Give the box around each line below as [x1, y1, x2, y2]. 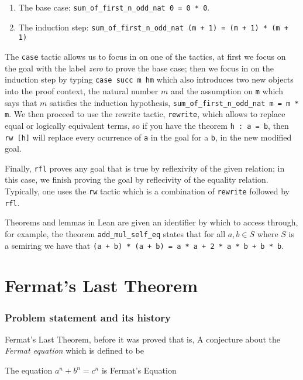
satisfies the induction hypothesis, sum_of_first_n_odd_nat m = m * [50, 96, 299, 108]
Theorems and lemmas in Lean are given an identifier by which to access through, [5, 216, 298, 228]
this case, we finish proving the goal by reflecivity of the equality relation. [5, 173, 268, 186]
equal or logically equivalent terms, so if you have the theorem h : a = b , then [5, 119, 289, 131]
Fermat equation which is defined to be [5, 344, 144, 357]
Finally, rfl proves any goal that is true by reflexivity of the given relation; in [5, 162, 285, 174]
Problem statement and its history [5, 310, 171, 324]
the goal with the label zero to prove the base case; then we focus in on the [5, 61, 274, 74]
